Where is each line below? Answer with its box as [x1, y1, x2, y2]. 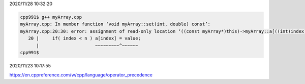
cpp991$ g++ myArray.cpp [20, 14, 82, 20]
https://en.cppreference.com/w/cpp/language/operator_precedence [9, 72, 152, 78]
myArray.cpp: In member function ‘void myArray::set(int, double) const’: [20, 21, 211, 27]
